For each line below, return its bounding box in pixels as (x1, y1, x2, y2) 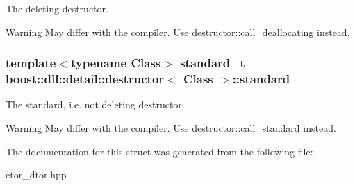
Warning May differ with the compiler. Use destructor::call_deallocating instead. (6, 24, 350, 39)
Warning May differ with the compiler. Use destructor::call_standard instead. (6, 120, 336, 135)
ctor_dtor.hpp (6, 167, 67, 182)
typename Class (70, 54, 161, 71)
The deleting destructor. (6, 1, 108, 15)
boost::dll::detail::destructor (6, 70, 165, 87)
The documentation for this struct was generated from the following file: (6, 144, 313, 158)
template (6, 54, 56, 71)
